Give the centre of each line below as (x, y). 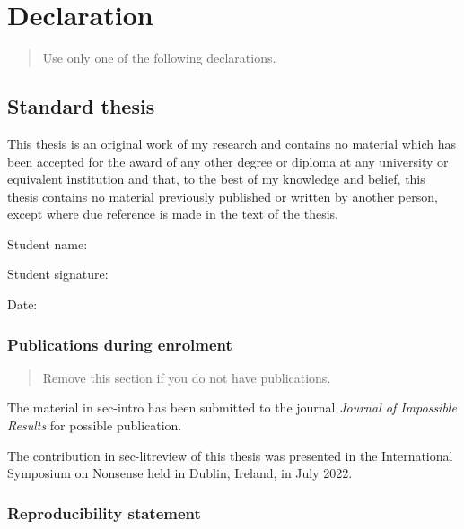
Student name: (48, 243)
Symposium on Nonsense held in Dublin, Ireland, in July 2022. (180, 473)
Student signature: (58, 274)
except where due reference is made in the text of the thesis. (173, 214)
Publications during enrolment (120, 344)
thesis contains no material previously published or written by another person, (223, 196)
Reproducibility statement (104, 512)
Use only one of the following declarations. (159, 58)
